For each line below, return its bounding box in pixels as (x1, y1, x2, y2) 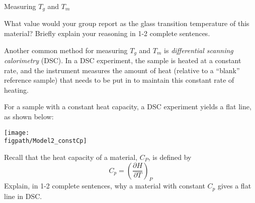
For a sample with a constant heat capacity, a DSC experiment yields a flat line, (4, 101, 251, 112)
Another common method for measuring (4, 45, 128, 55)
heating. (4, 84, 29, 95)
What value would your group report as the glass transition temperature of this (4, 18, 249, 29)
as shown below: (4, 111, 54, 122)
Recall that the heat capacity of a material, (4, 151, 138, 162)
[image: (4, 129, 30, 136)
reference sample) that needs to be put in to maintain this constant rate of (4, 75, 234, 85)
